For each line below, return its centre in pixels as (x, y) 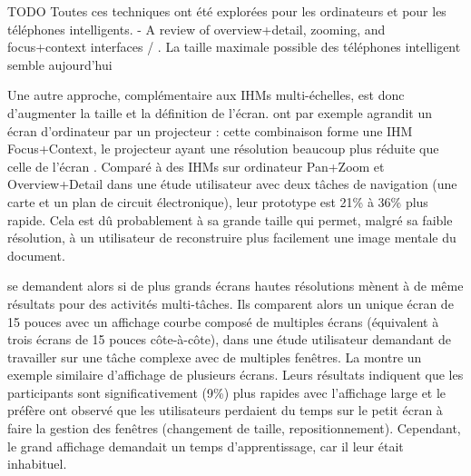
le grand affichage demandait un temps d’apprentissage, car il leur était (206, 446)
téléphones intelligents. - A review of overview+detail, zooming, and (196, 29)
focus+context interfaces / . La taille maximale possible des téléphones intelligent (234, 47)
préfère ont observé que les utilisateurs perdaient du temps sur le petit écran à (225, 410)
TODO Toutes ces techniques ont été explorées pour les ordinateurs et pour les (227, 11)
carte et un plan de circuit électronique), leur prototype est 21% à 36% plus (218, 201)
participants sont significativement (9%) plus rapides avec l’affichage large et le (227, 392)
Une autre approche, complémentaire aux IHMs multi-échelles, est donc (206, 95)
